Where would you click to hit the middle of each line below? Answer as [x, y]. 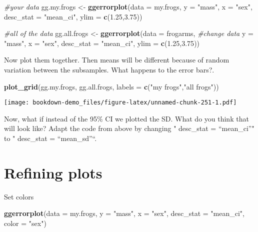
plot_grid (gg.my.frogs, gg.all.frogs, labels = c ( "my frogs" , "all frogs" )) [111, 86]
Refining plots [53, 172]
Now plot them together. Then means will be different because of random [117, 60]
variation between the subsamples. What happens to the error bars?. [109, 69]
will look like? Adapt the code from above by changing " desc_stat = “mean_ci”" [129, 128]
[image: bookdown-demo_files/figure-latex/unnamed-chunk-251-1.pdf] [120, 103]
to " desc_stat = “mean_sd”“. [50, 138]
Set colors [19, 196]
